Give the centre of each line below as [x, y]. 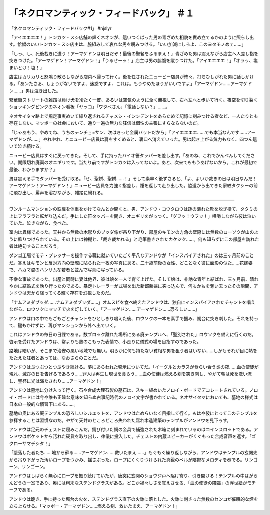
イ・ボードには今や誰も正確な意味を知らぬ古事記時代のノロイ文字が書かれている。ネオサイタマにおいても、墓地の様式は [134, 397]
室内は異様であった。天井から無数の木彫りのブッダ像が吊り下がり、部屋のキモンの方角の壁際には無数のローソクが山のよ [134, 232]
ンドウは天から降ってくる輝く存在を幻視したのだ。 [62, 293]
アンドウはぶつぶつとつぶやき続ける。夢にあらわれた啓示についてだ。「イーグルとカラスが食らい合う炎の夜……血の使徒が [134, 367]
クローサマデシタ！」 [31, 443]
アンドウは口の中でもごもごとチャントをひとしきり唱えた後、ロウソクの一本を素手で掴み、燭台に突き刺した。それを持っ [134, 318]
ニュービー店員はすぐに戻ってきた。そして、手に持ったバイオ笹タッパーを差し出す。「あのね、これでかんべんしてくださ [132, 155]
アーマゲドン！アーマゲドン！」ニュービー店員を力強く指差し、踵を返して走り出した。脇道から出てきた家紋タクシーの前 [134, 186]
